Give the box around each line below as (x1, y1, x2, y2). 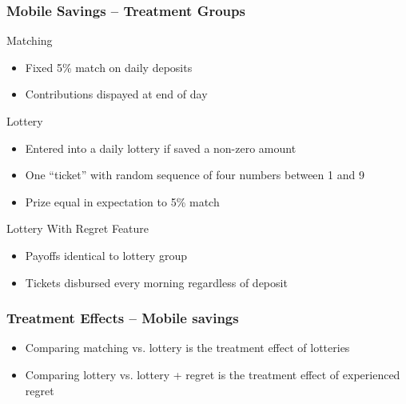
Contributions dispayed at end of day (25, 86, 208, 102)
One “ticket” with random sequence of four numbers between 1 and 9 (25, 166, 364, 183)
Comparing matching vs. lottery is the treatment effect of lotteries (25, 339, 350, 356)
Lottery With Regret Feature (6, 220, 149, 237)
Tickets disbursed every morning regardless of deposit (25, 274, 288, 290)
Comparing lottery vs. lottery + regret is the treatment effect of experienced (25, 366, 400, 382)
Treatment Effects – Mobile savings (6, 308, 239, 328)
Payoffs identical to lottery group (25, 246, 187, 263)
